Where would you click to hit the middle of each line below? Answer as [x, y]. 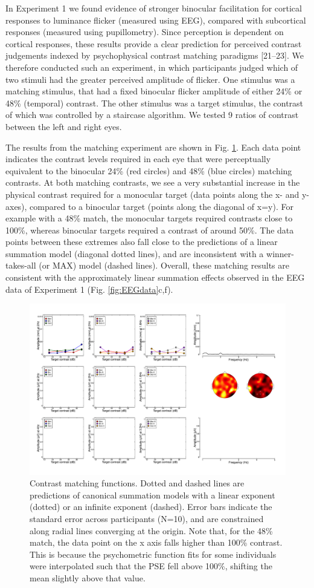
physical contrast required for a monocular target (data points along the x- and [152, 194]
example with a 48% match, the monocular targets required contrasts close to [149, 218]
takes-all [21, 265]
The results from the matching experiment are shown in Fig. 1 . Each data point [153, 147]
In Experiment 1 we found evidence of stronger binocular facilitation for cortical [154, 8]
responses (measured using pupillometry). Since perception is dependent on [145, 32]
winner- [280, 253]
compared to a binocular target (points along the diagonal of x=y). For [162, 206]
